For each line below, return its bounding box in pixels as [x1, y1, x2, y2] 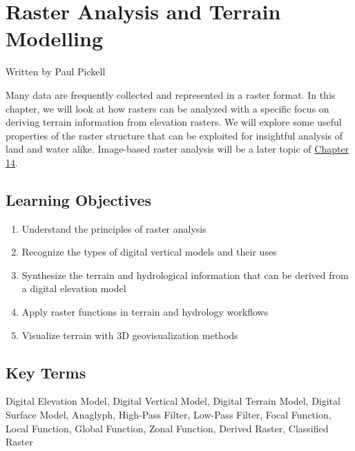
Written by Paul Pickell [6, 64, 106, 79]
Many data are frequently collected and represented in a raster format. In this [6, 87, 336, 102]
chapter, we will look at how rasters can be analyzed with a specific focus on [6, 101, 329, 115]
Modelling [6, 24, 104, 52]
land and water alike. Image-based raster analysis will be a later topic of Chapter [6, 142, 349, 156]
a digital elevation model [21, 281, 126, 296]
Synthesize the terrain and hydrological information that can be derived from [21, 267, 349, 282]
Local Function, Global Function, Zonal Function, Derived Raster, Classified [6, 421, 329, 435]
